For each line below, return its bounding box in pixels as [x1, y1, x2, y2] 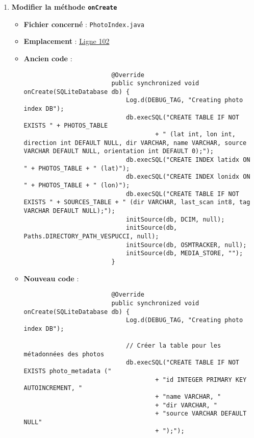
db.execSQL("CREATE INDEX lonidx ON [126, 173, 250, 181]
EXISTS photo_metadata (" [23, 368, 112, 375]
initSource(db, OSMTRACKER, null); [126, 241, 247, 249]
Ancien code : [23, 53, 72, 63]
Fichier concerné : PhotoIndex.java [23, 18, 144, 29]
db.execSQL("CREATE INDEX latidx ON [126, 156, 250, 164]
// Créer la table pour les [126, 342, 221, 350]
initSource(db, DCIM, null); [126, 215, 225, 223]
